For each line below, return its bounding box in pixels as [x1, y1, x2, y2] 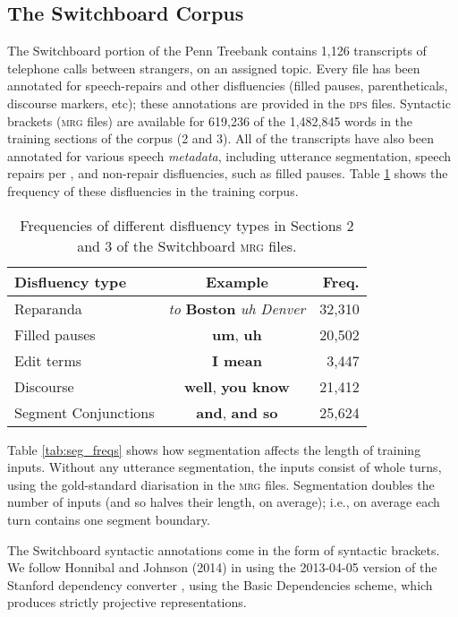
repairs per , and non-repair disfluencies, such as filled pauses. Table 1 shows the [7, 164, 448, 183]
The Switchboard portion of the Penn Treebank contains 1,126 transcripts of [7, 41, 427, 60]
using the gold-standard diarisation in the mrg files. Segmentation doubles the [7, 475, 435, 493]
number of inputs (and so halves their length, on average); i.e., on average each [7, 493, 440, 511]
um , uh [212, 323, 262, 345]
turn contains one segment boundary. [7, 510, 210, 528]
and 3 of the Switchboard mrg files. [77, 235, 297, 256]
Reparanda [14, 297, 82, 319]
